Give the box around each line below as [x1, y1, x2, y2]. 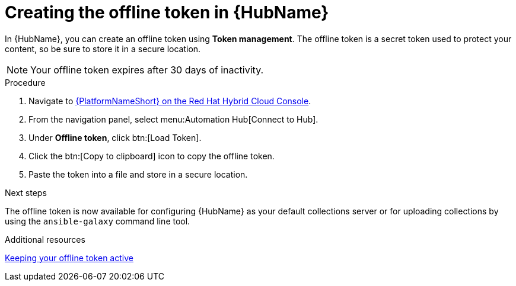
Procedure [5, 77, 46, 88]
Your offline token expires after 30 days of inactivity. [30, 63, 264, 76]
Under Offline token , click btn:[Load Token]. [28, 132, 202, 143]
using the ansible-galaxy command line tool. [5, 216, 190, 226]
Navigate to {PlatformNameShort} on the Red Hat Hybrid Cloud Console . [28, 95, 311, 106]
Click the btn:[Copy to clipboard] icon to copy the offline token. [28, 150, 275, 161]
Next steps [5, 187, 47, 198]
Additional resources [5, 234, 85, 245]
